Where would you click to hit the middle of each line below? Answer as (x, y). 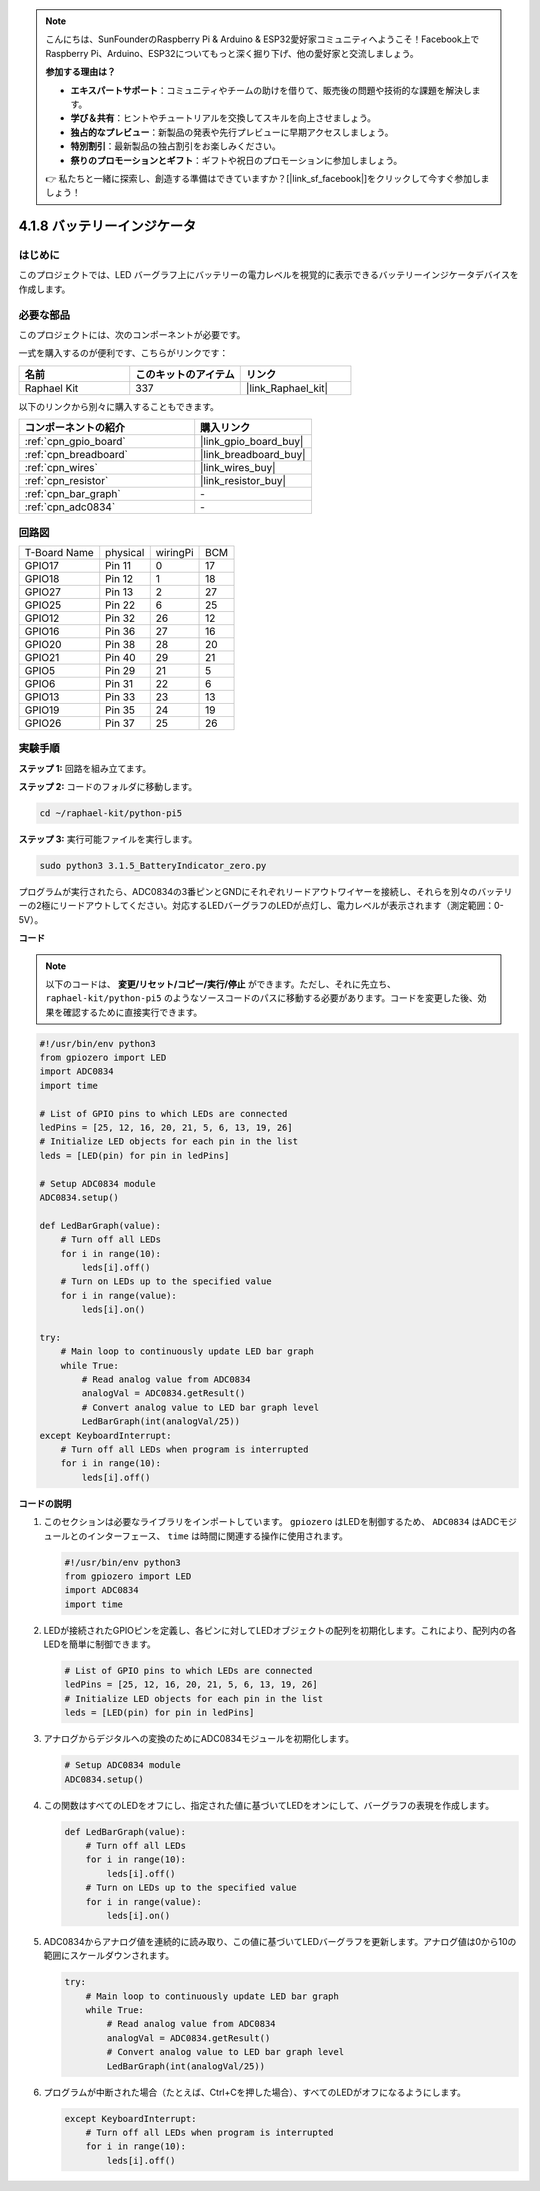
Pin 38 (120, 644)
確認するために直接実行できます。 (132, 1012)
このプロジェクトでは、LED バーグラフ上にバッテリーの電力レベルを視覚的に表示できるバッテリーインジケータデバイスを (268, 275)
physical (125, 552)
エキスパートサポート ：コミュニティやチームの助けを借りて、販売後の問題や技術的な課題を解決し (271, 90)
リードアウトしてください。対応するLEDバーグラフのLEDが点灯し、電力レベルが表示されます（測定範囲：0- (281, 906)
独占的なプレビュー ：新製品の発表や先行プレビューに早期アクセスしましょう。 (232, 132)
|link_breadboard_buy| (253, 455)
